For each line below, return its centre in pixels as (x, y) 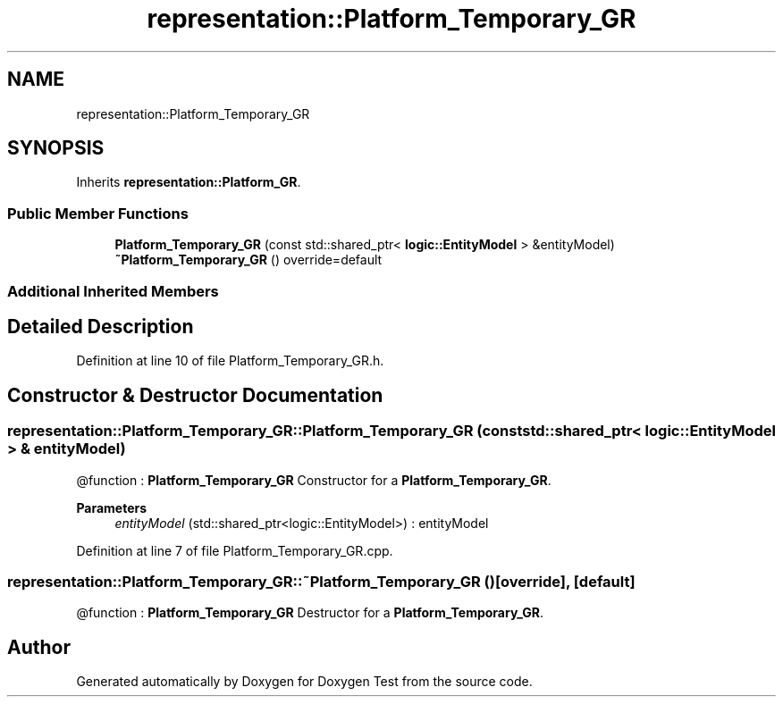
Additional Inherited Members (113, 291)
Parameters (112, 507)
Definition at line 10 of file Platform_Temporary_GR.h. (230, 361)
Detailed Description (101, 326)
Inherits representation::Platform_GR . (189, 182)
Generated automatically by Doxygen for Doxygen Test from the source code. (304, 682)
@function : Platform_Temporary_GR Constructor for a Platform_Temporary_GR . (314, 480)
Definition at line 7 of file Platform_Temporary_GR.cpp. (235, 550)
